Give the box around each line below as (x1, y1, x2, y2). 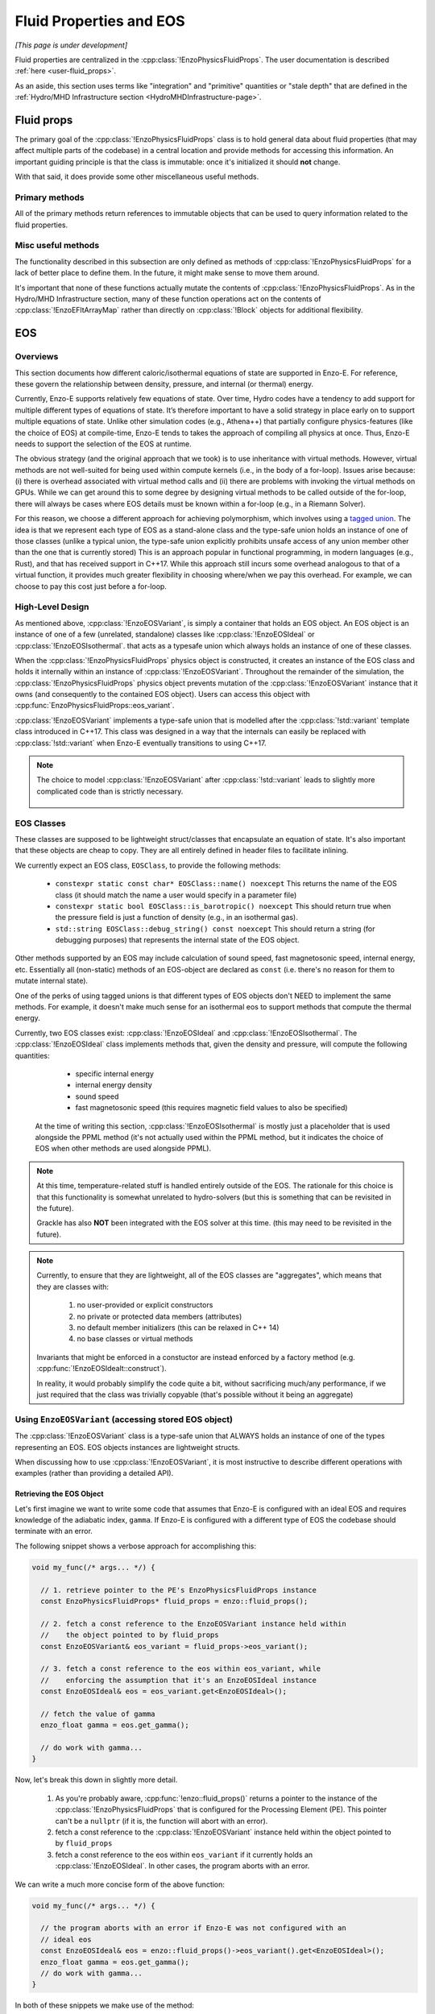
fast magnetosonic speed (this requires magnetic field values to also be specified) (75, 1103, 348, 1113)
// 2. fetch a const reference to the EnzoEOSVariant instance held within (40, 1619, 346, 1628)
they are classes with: (36, 1282, 109, 1291)
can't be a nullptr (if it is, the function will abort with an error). (55, 1816, 268, 1825)
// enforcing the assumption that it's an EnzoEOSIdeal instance (40, 1676, 317, 1685)
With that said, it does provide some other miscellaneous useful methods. (14, 172, 259, 181)
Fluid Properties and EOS (14, 12, 185, 30)
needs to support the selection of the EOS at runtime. (14, 439, 193, 449)
